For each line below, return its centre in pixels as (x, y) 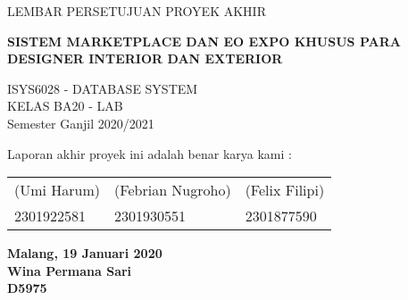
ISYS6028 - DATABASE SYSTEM (103, 88)
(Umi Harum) (58, 190)
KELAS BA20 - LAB (65, 106)
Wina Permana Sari (70, 270)
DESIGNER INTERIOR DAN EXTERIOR (145, 58)
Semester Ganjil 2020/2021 (81, 123)
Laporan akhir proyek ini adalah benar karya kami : (150, 153)
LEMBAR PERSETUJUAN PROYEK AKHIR (137, 11)
